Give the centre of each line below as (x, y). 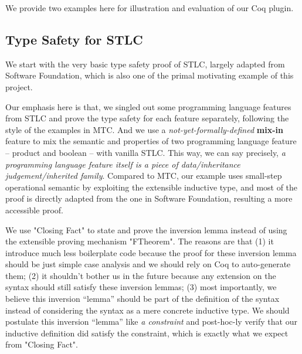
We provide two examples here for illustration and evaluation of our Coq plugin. (150, 8)
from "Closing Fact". (42, 344)
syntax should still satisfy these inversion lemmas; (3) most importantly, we (141, 287)
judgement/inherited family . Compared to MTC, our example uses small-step (144, 176)
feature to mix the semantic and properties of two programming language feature (151, 141)
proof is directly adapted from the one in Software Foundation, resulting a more (149, 198)
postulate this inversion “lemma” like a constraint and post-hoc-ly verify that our (151, 321)
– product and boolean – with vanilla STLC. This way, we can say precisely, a (145, 152)
